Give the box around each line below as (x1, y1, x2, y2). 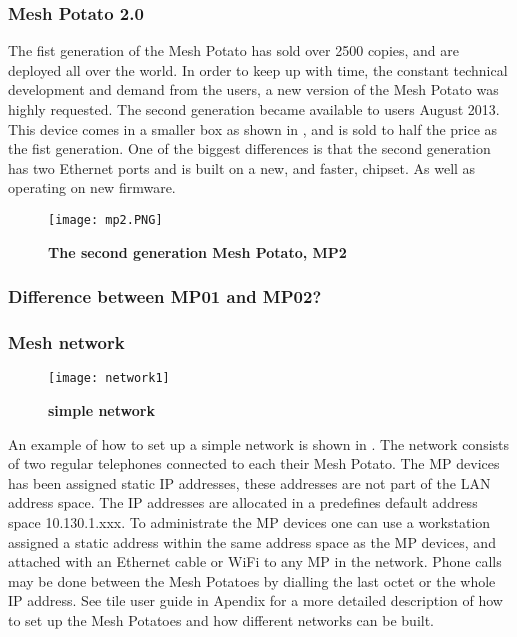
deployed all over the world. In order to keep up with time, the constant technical (8, 59, 508, 80)
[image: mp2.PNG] (48, 212, 163, 227)
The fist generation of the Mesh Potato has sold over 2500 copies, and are (8, 40, 459, 61)
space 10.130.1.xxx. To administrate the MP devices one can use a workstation (8, 511, 491, 532)
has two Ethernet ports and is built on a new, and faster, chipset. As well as (8, 157, 476, 178)
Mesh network (8, 329, 125, 354)
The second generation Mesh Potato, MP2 (48, 241, 347, 262)
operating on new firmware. (8, 177, 176, 198)
